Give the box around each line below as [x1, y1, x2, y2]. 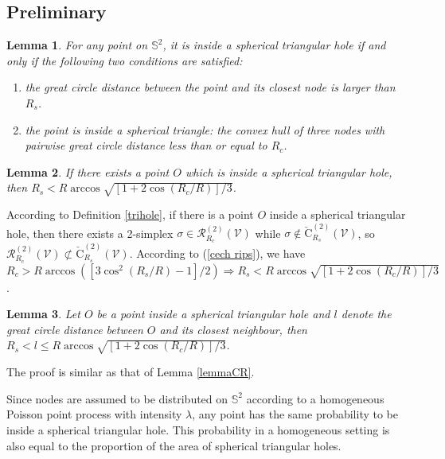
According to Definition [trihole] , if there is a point [6, 206, 254, 223]
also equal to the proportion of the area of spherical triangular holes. [6, 437, 342, 453]
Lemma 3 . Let [6, 305, 80, 322]
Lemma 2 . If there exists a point [6, 163, 170, 180]
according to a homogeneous [246, 390, 384, 406]
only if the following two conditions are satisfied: [6, 52, 243, 68]
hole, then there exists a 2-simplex [6, 224, 174, 241]
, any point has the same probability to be [192, 406, 399, 422]
